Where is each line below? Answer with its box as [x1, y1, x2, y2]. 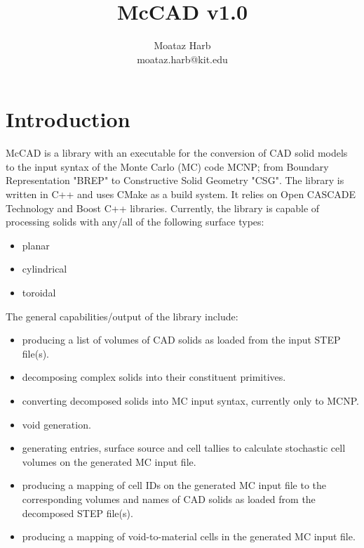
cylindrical [22, 261, 67, 276]
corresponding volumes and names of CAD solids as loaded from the [22, 491, 316, 506]
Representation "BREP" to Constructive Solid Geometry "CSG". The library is [6, 173, 344, 188]
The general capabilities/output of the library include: [6, 308, 238, 323]
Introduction [6, 105, 130, 133]
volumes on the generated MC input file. [22, 454, 196, 469]
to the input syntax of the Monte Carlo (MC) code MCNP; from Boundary [6, 159, 329, 174]
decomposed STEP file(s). [22, 505, 133, 520]
